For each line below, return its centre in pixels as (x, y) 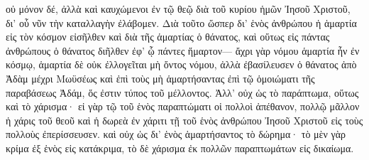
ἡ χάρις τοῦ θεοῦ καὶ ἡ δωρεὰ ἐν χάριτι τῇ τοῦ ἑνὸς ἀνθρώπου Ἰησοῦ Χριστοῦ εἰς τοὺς (184, 120)
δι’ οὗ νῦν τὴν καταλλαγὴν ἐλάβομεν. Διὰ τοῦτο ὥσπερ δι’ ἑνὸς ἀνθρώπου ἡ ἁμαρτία (181, 22)
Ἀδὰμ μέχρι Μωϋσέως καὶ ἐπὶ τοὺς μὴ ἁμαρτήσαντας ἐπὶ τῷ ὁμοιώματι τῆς (160, 78)
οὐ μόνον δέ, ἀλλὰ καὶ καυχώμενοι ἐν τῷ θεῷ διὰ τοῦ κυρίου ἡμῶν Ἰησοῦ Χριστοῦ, (178, 9)
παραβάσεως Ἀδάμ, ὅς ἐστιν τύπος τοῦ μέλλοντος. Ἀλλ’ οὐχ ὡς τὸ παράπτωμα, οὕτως (182, 92)
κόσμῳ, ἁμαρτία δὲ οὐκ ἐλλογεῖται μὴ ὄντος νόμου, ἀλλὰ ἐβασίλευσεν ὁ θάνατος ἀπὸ (181, 64)
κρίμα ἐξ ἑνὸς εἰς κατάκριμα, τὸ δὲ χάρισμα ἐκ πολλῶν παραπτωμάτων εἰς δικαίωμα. (180, 148)
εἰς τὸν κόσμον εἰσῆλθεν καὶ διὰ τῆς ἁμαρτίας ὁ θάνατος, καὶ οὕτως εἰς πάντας (168, 37)
